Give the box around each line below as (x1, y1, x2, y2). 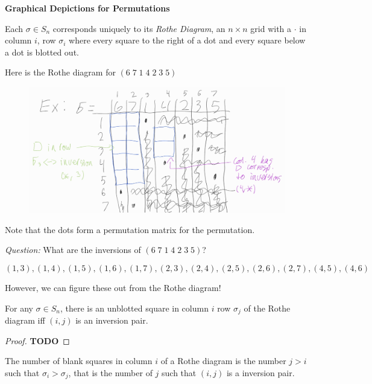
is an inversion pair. (75, 314, 148, 327)
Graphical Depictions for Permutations (5, 2, 170, 14)
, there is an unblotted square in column (60, 301, 209, 314)
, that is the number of (68, 366, 153, 379)
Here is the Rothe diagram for (5, 66, 116, 78)
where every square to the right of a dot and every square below (69, 34, 306, 46)
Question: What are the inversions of (5, 243, 141, 256)
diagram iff (5, 314, 45, 327)
